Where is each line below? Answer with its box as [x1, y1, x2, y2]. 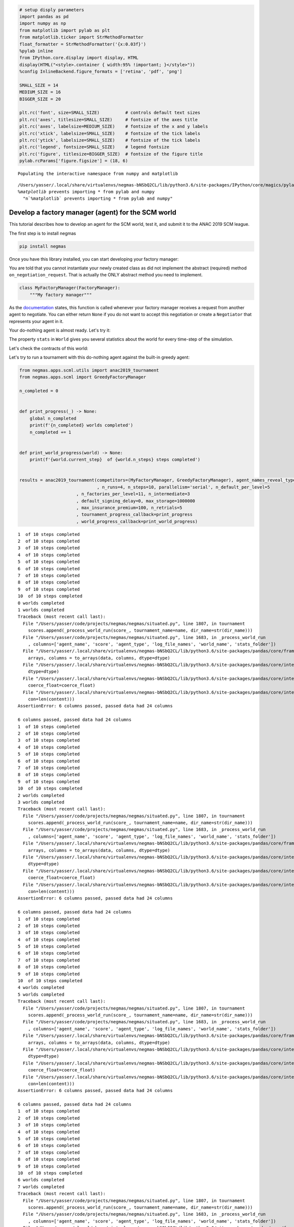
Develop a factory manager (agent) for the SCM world [9, 209, 176, 217]
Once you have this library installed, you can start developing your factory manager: [9, 256, 179, 262]
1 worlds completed [18, 607, 65, 613]
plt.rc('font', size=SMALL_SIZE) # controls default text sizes [19, 110, 200, 115]
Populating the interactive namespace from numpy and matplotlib [18, 171, 178, 177]
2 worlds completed [18, 793, 65, 798]
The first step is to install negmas [9, 230, 76, 236]
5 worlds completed [18, 991, 65, 997]
